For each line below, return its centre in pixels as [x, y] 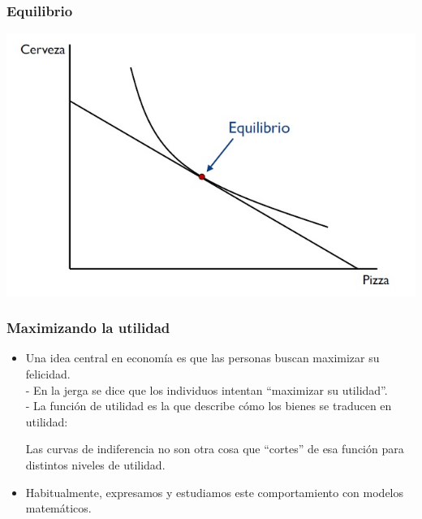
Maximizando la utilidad [88, 328]
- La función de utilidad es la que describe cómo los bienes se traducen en [209, 406]
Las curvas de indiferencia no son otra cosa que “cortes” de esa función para [215, 449]
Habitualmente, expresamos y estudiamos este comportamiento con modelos [215, 492]
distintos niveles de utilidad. [95, 464]
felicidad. [48, 374]
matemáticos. [58, 508]
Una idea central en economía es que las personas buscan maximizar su [202, 358]
